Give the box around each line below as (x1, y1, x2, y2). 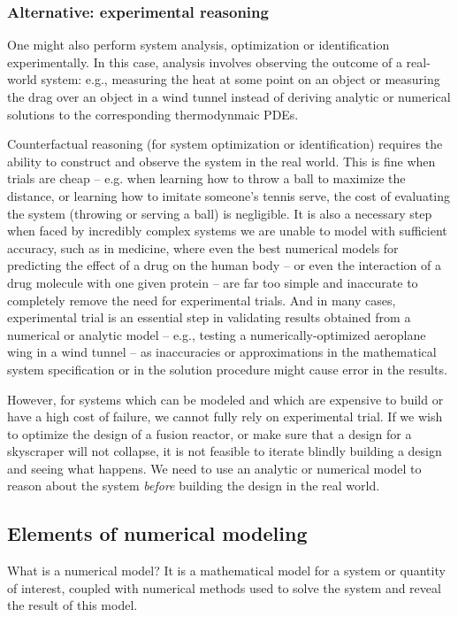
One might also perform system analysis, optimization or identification (7, 35, 390, 54)
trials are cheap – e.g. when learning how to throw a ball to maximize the (7, 169, 406, 188)
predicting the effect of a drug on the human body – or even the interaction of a (7, 256, 441, 274)
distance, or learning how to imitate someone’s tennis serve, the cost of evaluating (7, 186, 451, 204)
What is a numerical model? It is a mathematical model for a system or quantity (7, 561, 446, 580)
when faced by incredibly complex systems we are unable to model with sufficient (7, 221, 447, 240)
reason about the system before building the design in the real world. (7, 476, 380, 495)
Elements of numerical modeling (7, 520, 308, 547)
